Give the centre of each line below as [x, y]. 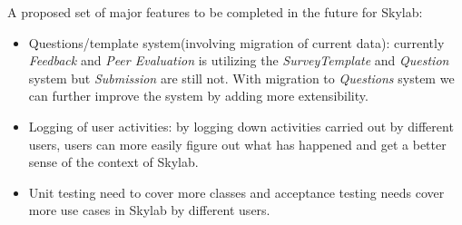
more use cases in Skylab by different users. [149, 210]
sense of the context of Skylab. [113, 162]
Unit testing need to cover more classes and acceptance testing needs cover [236, 192]
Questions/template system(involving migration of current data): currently [236, 42]
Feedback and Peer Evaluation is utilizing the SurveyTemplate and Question [239, 60]
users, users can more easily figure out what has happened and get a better [237, 144]
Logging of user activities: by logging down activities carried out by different [241, 126]
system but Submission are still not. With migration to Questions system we [241, 78]
